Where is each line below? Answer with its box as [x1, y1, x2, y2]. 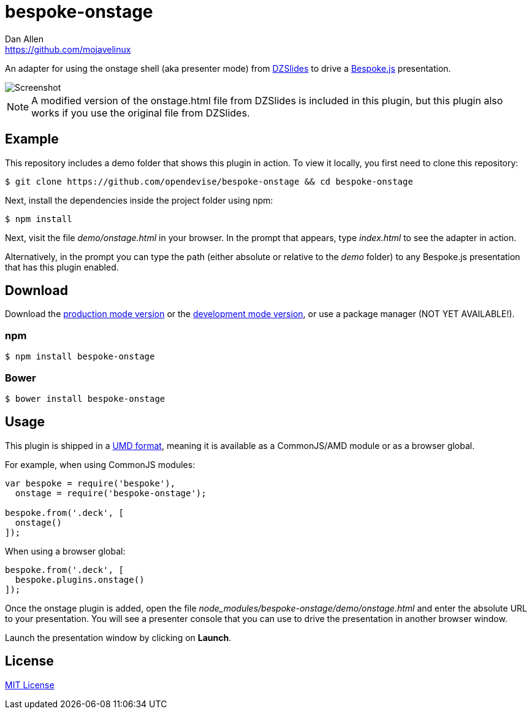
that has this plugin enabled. [5, 261, 119, 272]
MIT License [5, 679, 55, 690]
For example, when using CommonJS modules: [5, 459, 196, 470]
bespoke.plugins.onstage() [15, 574, 145, 585]
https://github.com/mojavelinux [5, 44, 131, 55]
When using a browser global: [5, 545, 126, 556]
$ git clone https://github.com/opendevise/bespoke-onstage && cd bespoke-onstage [5, 176, 413, 186]
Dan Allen [5, 33, 44, 44]
